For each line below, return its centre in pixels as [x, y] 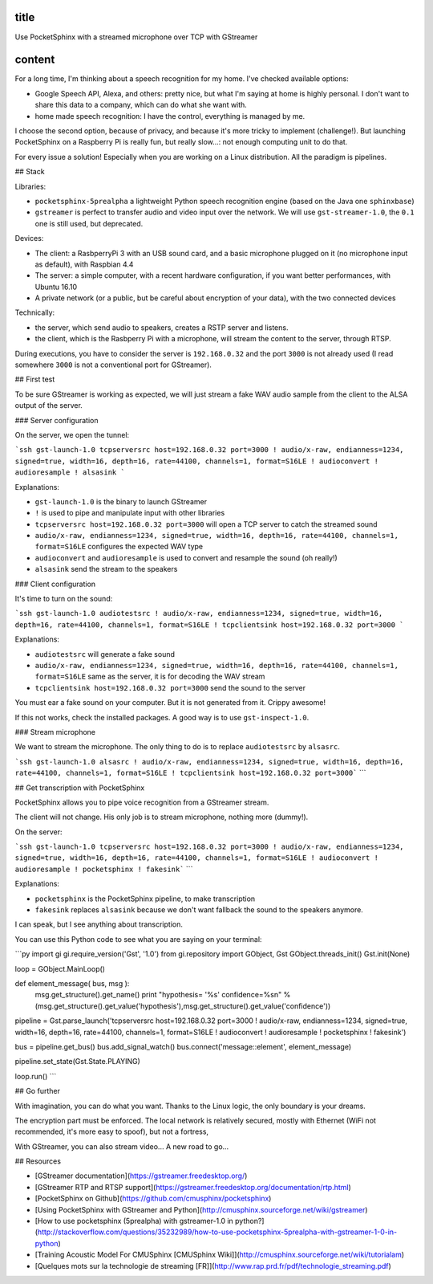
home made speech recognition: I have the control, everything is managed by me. [170, 116]
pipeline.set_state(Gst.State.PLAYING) [77, 1062]
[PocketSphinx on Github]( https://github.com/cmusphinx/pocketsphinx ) [153, 1198]
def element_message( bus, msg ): [72, 983]
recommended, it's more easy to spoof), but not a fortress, [111, 1131]
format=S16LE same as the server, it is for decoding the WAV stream [150, 677]
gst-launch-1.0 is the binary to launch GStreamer [121, 501]
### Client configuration [55, 584]
